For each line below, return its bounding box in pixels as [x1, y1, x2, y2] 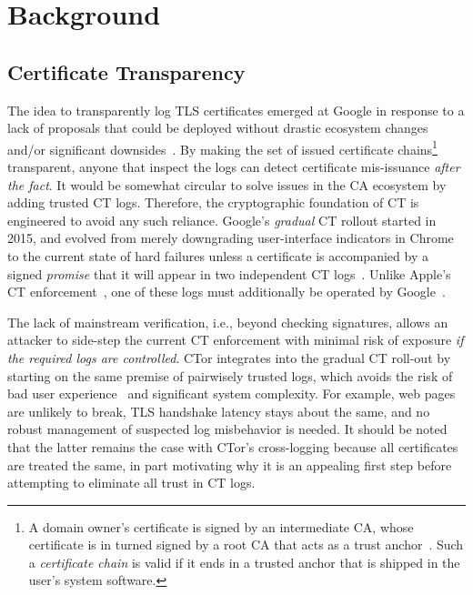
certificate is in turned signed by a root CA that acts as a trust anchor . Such [28, 535, 464, 554]
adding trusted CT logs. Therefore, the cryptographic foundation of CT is [7, 193, 419, 212]
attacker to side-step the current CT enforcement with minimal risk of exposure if [7, 330, 464, 349]
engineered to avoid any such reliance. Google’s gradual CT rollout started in [7, 210, 437, 229]
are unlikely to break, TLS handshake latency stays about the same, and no [7, 401, 430, 420]
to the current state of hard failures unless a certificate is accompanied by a [7, 246, 428, 265]
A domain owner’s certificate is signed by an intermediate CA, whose [28, 517, 414, 536]
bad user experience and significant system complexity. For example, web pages [7, 384, 456, 403]
